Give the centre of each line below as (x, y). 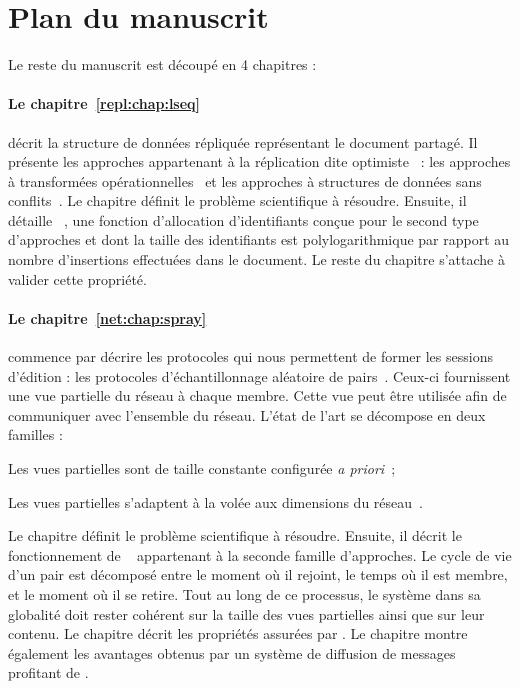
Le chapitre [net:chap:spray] (107, 317)
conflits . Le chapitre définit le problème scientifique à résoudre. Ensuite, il (237, 200)
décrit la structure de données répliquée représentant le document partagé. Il (243, 141)
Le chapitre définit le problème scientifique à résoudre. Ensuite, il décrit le (235, 535)
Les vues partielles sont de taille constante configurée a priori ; (202, 468)
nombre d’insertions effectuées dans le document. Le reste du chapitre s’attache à (256, 259)
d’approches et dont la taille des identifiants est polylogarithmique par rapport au (259, 239)
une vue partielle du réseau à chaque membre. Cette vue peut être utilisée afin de (257, 395)
